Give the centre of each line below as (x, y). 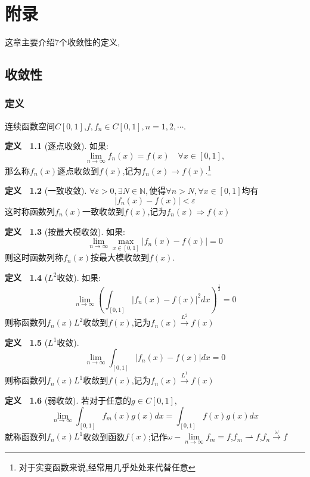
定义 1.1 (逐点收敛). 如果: (57, 146)
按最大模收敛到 (120, 257)
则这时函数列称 (34, 257)
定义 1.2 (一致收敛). (46, 191)
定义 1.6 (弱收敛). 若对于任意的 (68, 400)
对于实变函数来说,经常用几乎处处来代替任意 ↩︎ (107, 467)
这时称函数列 (30, 211)
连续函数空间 (30, 126)
